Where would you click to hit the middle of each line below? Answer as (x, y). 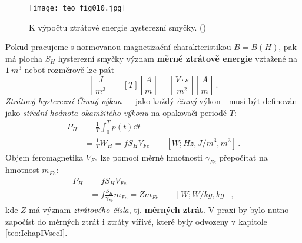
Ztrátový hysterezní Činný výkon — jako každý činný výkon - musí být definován (151, 101)
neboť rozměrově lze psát (69, 70)
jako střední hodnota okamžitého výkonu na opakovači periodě (116, 112)
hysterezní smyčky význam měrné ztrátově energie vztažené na (178, 58)
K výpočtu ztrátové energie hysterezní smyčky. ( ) (117, 27)
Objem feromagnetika (44, 157)
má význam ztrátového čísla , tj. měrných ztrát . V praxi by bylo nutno (159, 209)
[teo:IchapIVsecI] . (36, 233)
